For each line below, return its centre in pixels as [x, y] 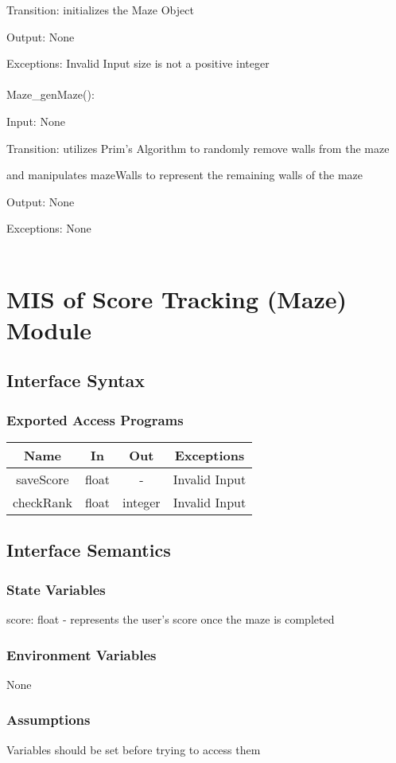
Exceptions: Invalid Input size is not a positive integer [138, 63]
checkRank [43, 503]
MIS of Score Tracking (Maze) [177, 298]
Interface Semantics [89, 550]
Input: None [36, 121]
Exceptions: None [49, 228]
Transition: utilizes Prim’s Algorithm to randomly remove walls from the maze [198, 148]
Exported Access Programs [95, 419]
